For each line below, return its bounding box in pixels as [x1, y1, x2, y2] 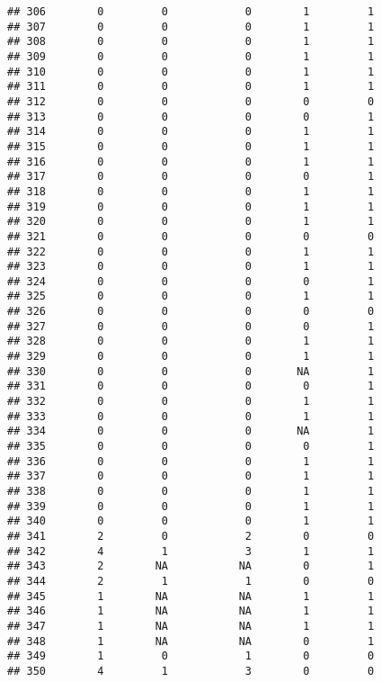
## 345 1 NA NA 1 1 [7, 589, 375, 603]
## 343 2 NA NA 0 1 [7, 560, 375, 573]
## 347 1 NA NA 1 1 [7, 619, 375, 633]
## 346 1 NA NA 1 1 [7, 605, 375, 618]
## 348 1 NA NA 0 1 [7, 634, 375, 648]
